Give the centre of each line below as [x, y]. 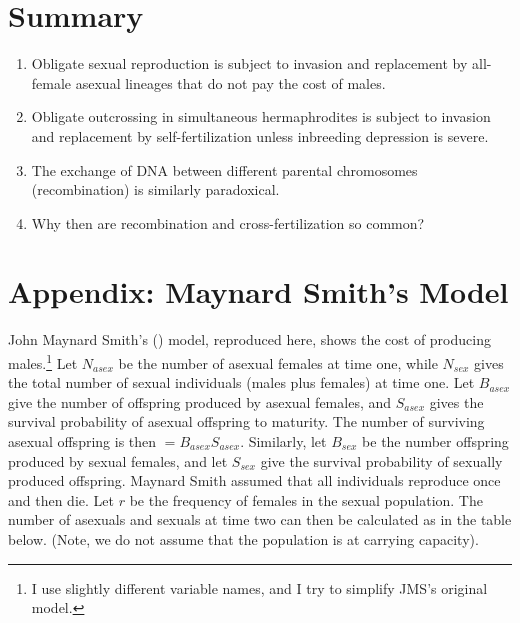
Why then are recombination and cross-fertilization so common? [228, 222]
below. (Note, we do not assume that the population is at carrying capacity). [243, 539]
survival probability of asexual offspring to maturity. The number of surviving [246, 421]
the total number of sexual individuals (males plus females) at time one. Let [241, 382]
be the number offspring [435, 441]
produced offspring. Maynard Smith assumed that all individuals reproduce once [254, 480]
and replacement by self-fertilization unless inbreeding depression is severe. [260, 135]
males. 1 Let [43, 361]
